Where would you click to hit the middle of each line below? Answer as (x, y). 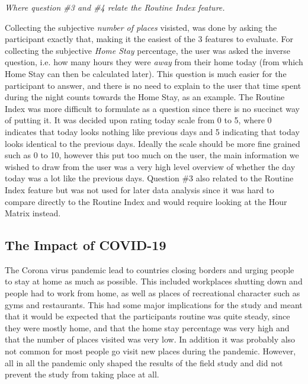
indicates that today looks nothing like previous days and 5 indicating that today (152, 131)
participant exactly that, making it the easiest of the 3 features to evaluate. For (149, 39)
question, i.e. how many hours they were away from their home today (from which (154, 62)
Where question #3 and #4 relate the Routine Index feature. (115, 7)
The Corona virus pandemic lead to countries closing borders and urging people (150, 269)
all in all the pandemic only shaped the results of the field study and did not (144, 362)
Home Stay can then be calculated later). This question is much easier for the (146, 73)
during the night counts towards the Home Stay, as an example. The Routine (145, 97)
